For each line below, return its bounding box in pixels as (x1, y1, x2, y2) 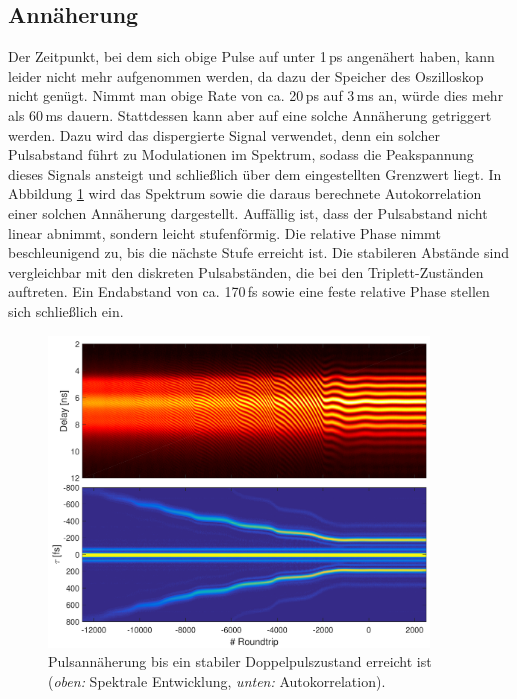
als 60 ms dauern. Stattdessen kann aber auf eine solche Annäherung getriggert (8, 104, 492, 125)
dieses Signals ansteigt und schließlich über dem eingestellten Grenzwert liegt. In (8, 163, 502, 184)
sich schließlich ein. (8, 300, 124, 321)
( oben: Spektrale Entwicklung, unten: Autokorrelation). (48, 670, 386, 691)
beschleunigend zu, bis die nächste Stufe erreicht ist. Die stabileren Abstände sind (8, 242, 509, 263)
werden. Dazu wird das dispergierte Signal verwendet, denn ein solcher (8, 124, 440, 145)
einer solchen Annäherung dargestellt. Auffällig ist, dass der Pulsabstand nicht (8, 202, 488, 223)
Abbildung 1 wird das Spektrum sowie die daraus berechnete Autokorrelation (8, 183, 482, 204)
